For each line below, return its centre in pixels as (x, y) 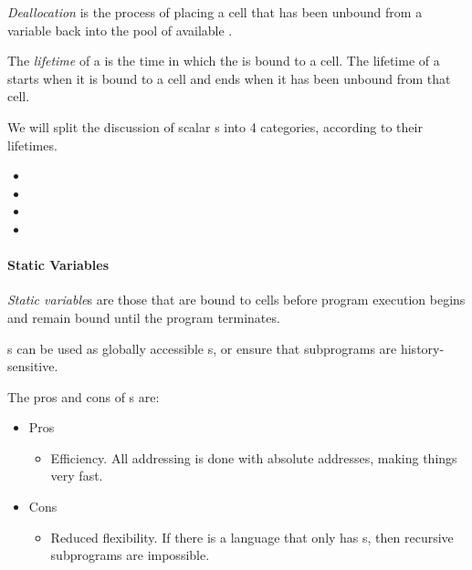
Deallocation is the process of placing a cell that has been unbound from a (215, 12)
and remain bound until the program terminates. (144, 317)
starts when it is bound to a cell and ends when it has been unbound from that (229, 78)
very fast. (77, 476)
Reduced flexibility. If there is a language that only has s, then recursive (252, 537)
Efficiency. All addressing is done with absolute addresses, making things (254, 457)
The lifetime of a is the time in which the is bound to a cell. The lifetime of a (224, 61)
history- (422, 348)
